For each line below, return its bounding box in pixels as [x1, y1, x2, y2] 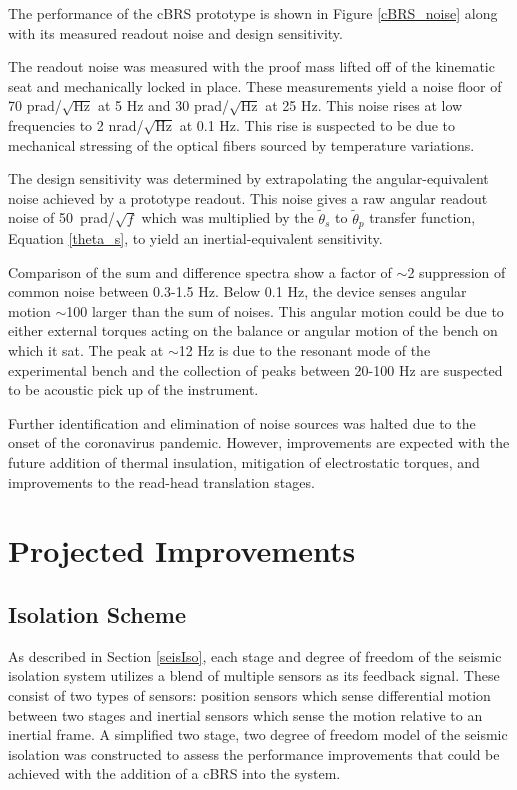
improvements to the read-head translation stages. [8, 471, 315, 492]
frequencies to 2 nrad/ [8, 114, 144, 135]
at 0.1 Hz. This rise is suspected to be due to [179, 114, 455, 135]
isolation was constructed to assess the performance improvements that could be [8, 743, 500, 764]
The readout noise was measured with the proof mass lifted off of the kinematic [8, 56, 495, 77]
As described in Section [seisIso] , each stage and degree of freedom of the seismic [8, 645, 502, 666]
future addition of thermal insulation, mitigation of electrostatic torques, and [8, 451, 480, 472]
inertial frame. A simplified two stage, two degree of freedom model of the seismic [8, 724, 508, 745]
